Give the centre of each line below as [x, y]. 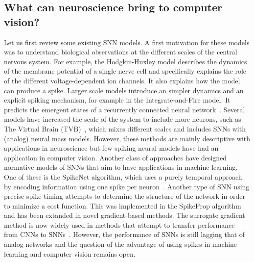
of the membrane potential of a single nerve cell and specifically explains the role [125, 71]
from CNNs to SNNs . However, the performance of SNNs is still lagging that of [125, 234]
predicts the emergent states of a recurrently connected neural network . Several [125, 109]
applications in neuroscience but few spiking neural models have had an [111, 148]
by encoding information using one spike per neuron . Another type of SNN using [127, 186]
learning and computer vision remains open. [70, 253]
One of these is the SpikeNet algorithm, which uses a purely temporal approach [123, 176]
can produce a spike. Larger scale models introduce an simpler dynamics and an [124, 90]
